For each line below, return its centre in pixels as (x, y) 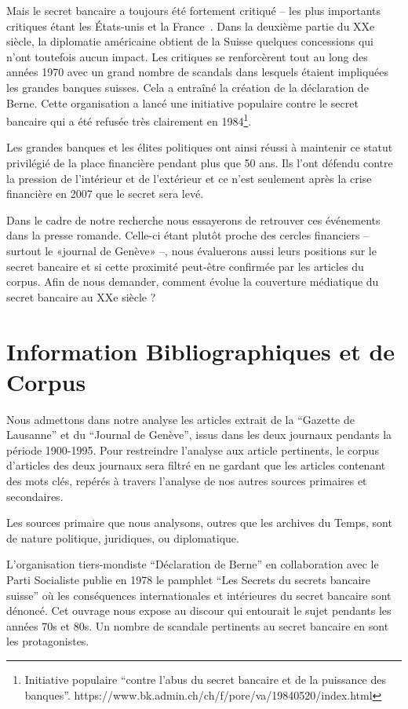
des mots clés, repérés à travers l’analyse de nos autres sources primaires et (187, 481)
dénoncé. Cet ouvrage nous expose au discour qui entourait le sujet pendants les (199, 610)
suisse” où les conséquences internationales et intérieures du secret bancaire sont (199, 595)
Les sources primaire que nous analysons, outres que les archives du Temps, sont (199, 523)
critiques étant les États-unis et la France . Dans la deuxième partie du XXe (191, 26)
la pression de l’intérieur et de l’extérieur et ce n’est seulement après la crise (189, 178)
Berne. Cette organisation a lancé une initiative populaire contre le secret (182, 102)
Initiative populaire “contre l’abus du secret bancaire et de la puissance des (205, 679)
